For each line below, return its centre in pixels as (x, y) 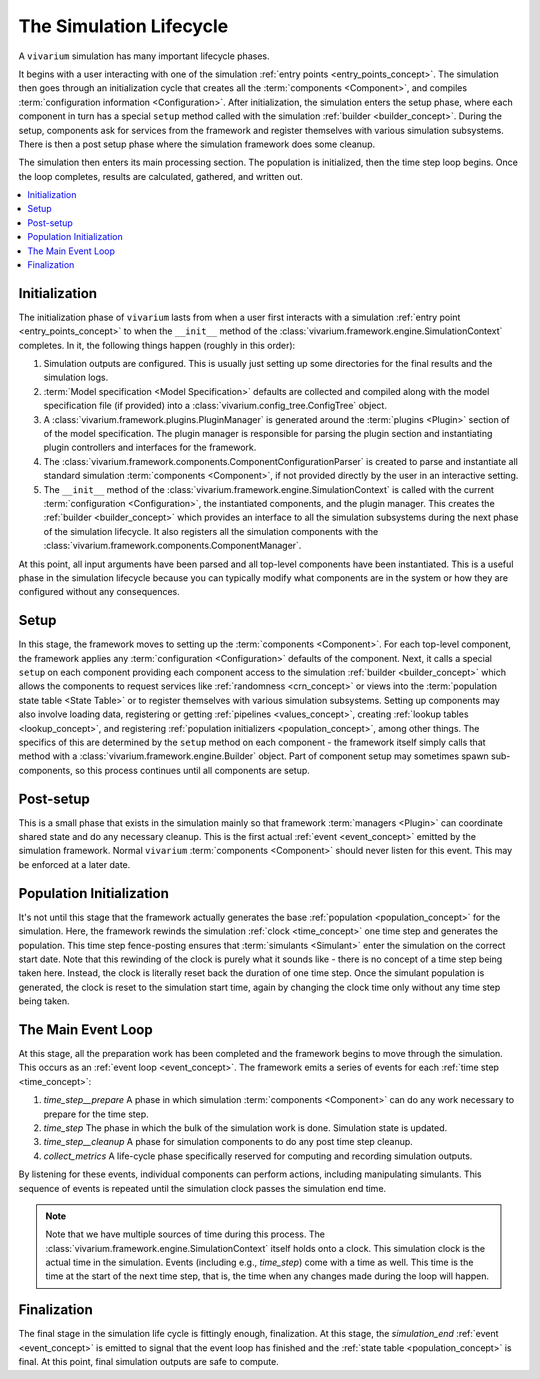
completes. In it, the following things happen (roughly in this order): (157, 345)
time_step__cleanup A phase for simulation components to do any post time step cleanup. (228, 1142)
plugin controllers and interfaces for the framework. (150, 447)
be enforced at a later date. (74, 864)
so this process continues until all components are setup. (192, 770)
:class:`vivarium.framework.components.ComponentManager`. (172, 546)
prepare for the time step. (96, 1114)
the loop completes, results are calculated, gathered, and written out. (161, 176)
